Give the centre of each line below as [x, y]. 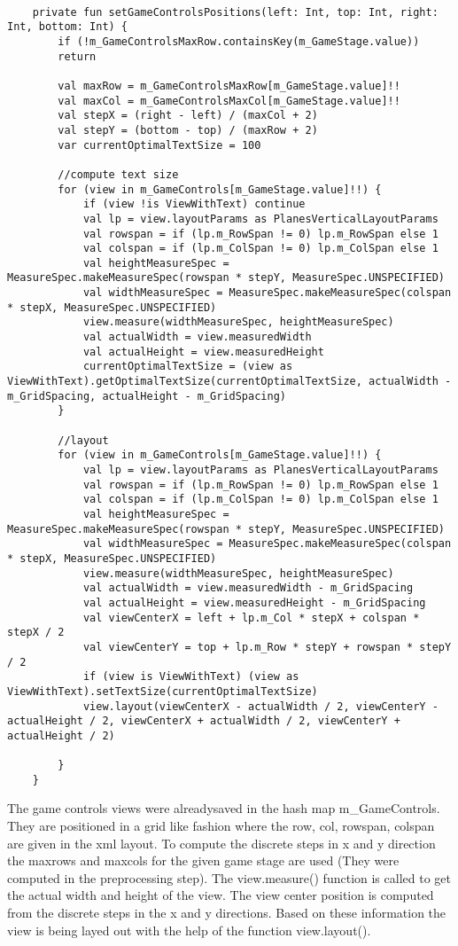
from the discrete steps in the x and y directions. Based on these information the [227, 912]
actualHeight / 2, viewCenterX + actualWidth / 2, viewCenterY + [204, 721]
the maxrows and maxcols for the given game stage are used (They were [203, 860]
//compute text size [118, 174]
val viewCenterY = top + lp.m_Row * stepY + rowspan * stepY [267, 647]
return [77, 56]
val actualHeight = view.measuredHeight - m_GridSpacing [254, 602]
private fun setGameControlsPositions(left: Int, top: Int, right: [235, 12]
